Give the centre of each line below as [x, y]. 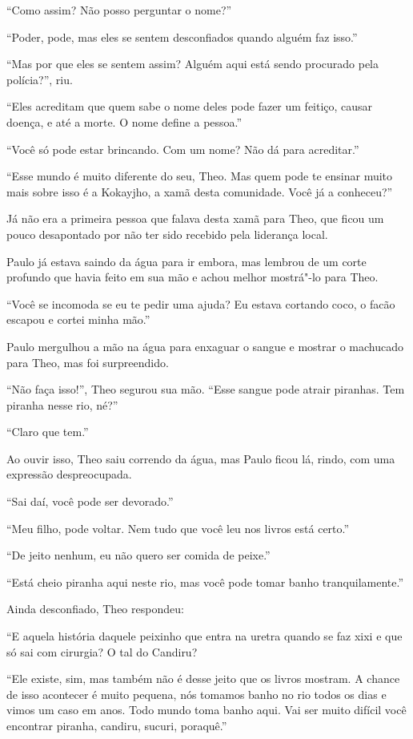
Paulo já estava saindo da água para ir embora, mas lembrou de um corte [186, 261]
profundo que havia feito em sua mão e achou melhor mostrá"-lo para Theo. [192, 277]
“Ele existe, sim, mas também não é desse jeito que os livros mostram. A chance [203, 678]
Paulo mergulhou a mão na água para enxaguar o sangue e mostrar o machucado [205, 346]
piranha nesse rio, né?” [62, 404]
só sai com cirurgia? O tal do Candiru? [102, 651]
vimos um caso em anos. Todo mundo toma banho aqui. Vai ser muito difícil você [206, 710]
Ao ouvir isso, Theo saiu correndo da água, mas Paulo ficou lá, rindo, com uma [201, 458]
